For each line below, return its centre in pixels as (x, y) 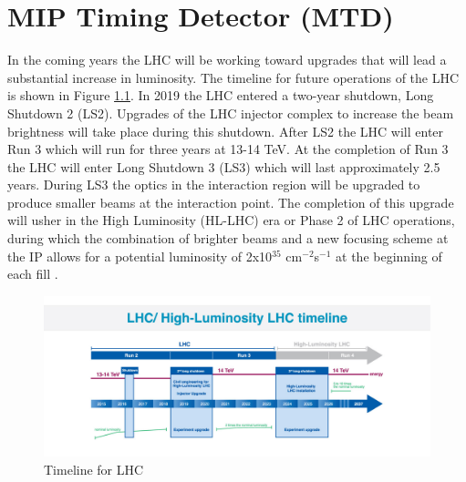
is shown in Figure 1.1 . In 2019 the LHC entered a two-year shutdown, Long (221, 95)
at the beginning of (389, 256)
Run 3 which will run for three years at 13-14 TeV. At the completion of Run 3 (228, 149)
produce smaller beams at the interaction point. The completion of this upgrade (231, 202)
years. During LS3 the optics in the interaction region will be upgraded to (214, 185)
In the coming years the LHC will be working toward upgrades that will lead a (227, 60)
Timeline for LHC (94, 469)
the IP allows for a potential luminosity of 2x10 (140, 256)
